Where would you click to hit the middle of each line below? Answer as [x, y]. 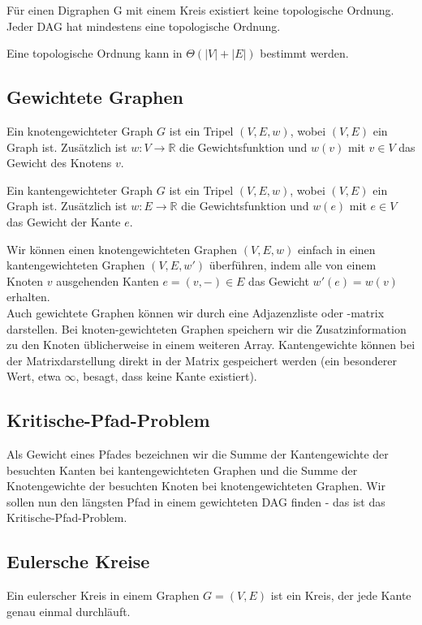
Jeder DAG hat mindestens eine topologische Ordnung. [144, 26]
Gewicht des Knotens [59, 163]
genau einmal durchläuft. [69, 611]
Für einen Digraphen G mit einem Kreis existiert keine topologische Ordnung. [200, 10]
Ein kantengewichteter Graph [80, 190]
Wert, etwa [34, 376]
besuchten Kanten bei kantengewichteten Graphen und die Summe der [182, 470]
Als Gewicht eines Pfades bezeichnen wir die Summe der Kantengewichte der [198, 454]
